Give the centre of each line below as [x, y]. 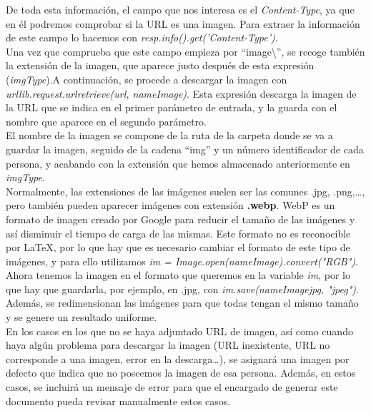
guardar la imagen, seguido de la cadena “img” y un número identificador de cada [185, 149]
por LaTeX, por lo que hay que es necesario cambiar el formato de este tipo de [178, 247]
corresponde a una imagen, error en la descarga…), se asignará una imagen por [178, 358]
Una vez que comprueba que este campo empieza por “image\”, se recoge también [185, 51]
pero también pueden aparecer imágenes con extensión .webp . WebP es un [170, 205]
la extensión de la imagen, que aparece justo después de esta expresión [160, 65]
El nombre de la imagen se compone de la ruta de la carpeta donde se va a [169, 135]
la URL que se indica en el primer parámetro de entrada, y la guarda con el [172, 107]
